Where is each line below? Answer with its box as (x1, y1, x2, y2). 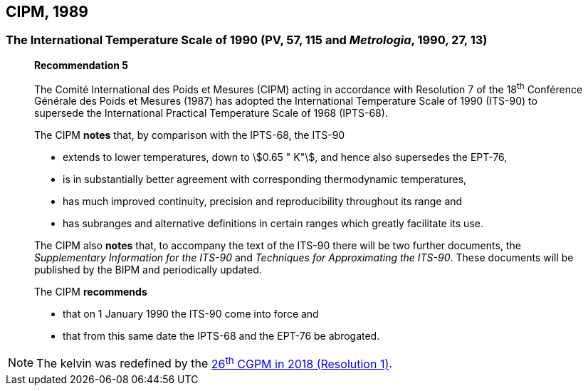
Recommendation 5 (34, 58, 128, 71)
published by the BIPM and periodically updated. (34, 264, 262, 276)
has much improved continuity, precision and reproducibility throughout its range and (63, 195, 463, 208)
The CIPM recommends (34, 286, 147, 298)
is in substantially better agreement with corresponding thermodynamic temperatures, (63, 173, 467, 186)
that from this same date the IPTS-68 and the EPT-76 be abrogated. (63, 330, 380, 343)
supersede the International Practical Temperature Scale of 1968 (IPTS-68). (34, 107, 388, 120)
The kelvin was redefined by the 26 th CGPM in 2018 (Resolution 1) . (36, 354, 392, 371)
